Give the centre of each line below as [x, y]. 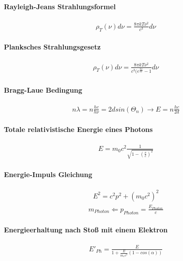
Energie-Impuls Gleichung [48, 174]
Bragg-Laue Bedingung [43, 90]
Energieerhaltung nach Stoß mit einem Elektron [86, 230]
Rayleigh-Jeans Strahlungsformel [60, 6]
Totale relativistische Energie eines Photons [78, 129]
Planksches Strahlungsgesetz [52, 47]
